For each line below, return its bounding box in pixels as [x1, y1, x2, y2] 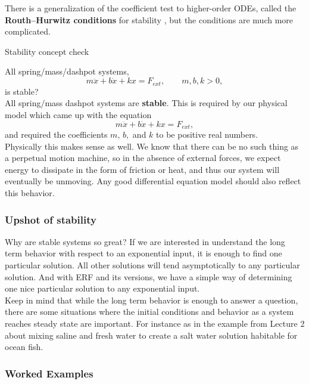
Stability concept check [5, 45, 89, 57]
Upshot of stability [5, 212, 96, 227]
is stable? [5, 85, 39, 97]
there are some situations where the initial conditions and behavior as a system [5, 305, 294, 318]
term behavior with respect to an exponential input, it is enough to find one [5, 247, 282, 259]
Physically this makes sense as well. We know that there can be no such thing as [5, 140, 299, 152]
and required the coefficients [5, 128, 108, 141]
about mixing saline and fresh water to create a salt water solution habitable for [5, 329, 298, 341]
